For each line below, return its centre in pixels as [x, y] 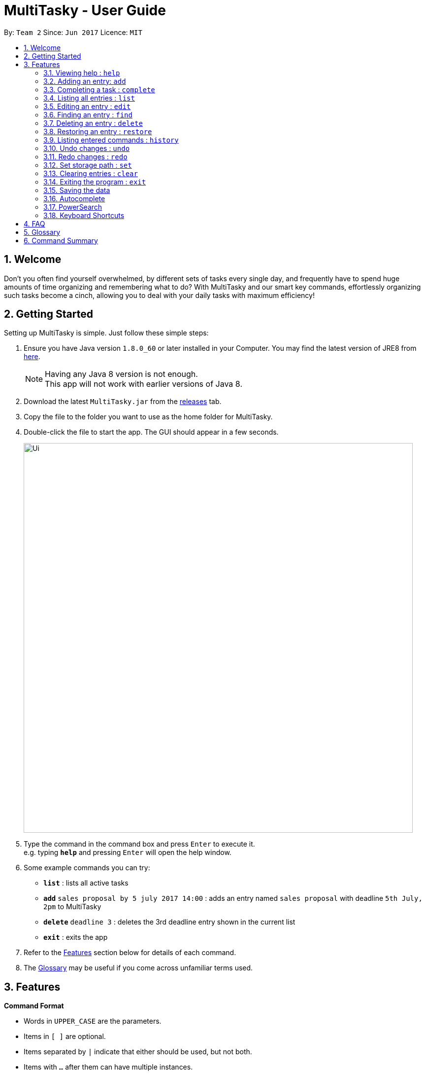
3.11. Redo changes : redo [85, 156]
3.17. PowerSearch [73, 207]
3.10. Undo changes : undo [87, 148]
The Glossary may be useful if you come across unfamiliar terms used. [138, 968]
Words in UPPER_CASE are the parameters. [93, 1021]
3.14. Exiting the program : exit [95, 182]
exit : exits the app [76, 937]
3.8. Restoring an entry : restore [98, 131]
